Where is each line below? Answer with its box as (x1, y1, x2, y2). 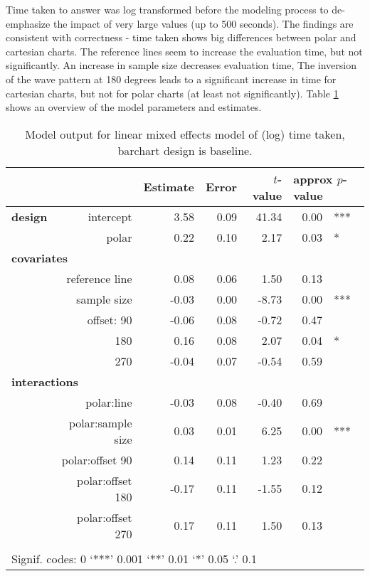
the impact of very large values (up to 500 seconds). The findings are (53, 16, 354, 31)
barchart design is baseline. (117, 142, 253, 159)
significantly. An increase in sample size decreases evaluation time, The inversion (6, 58, 356, 73)
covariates (11, 249, 68, 266)
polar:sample (68, 414, 132, 431)
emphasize (6, 16, 51, 31)
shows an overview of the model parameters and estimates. (6, 100, 262, 114)
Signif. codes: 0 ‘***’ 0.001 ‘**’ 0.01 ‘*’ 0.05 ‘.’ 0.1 (11, 550, 257, 567)
